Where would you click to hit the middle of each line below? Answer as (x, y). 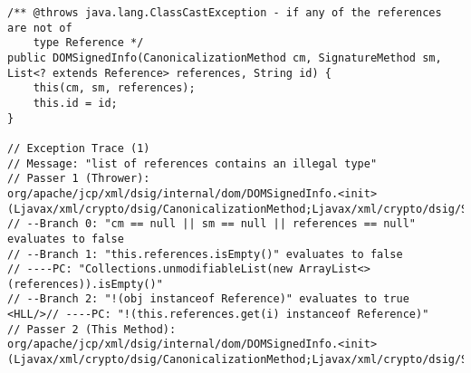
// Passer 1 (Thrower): (79, 179)
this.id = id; (75, 103)
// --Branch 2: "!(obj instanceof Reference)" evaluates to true (208, 299)
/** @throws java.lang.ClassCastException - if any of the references (225, 13)
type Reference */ (88, 43)
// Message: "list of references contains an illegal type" (192, 163)
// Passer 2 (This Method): (92, 329)
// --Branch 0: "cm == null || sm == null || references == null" (212, 224)
